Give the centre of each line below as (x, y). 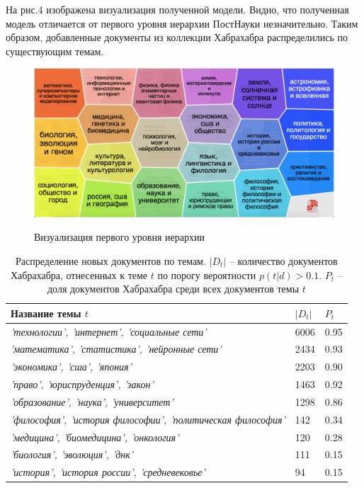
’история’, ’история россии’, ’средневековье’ (108, 472)
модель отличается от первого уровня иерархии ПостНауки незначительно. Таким (182, 23)
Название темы (46, 313)
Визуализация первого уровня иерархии (119, 237)
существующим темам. (55, 51)
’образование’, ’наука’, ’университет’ (92, 401)
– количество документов (283, 260)
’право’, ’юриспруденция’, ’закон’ (82, 384)
